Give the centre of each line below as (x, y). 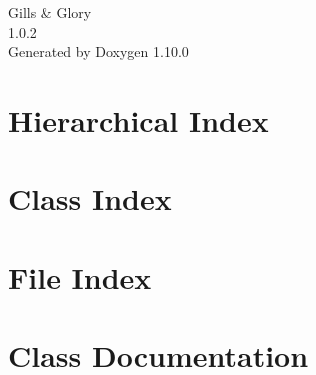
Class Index (90, 198)
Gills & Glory (50, 12)
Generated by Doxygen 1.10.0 (98, 51)
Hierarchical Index (138, 119)
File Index (80, 276)
